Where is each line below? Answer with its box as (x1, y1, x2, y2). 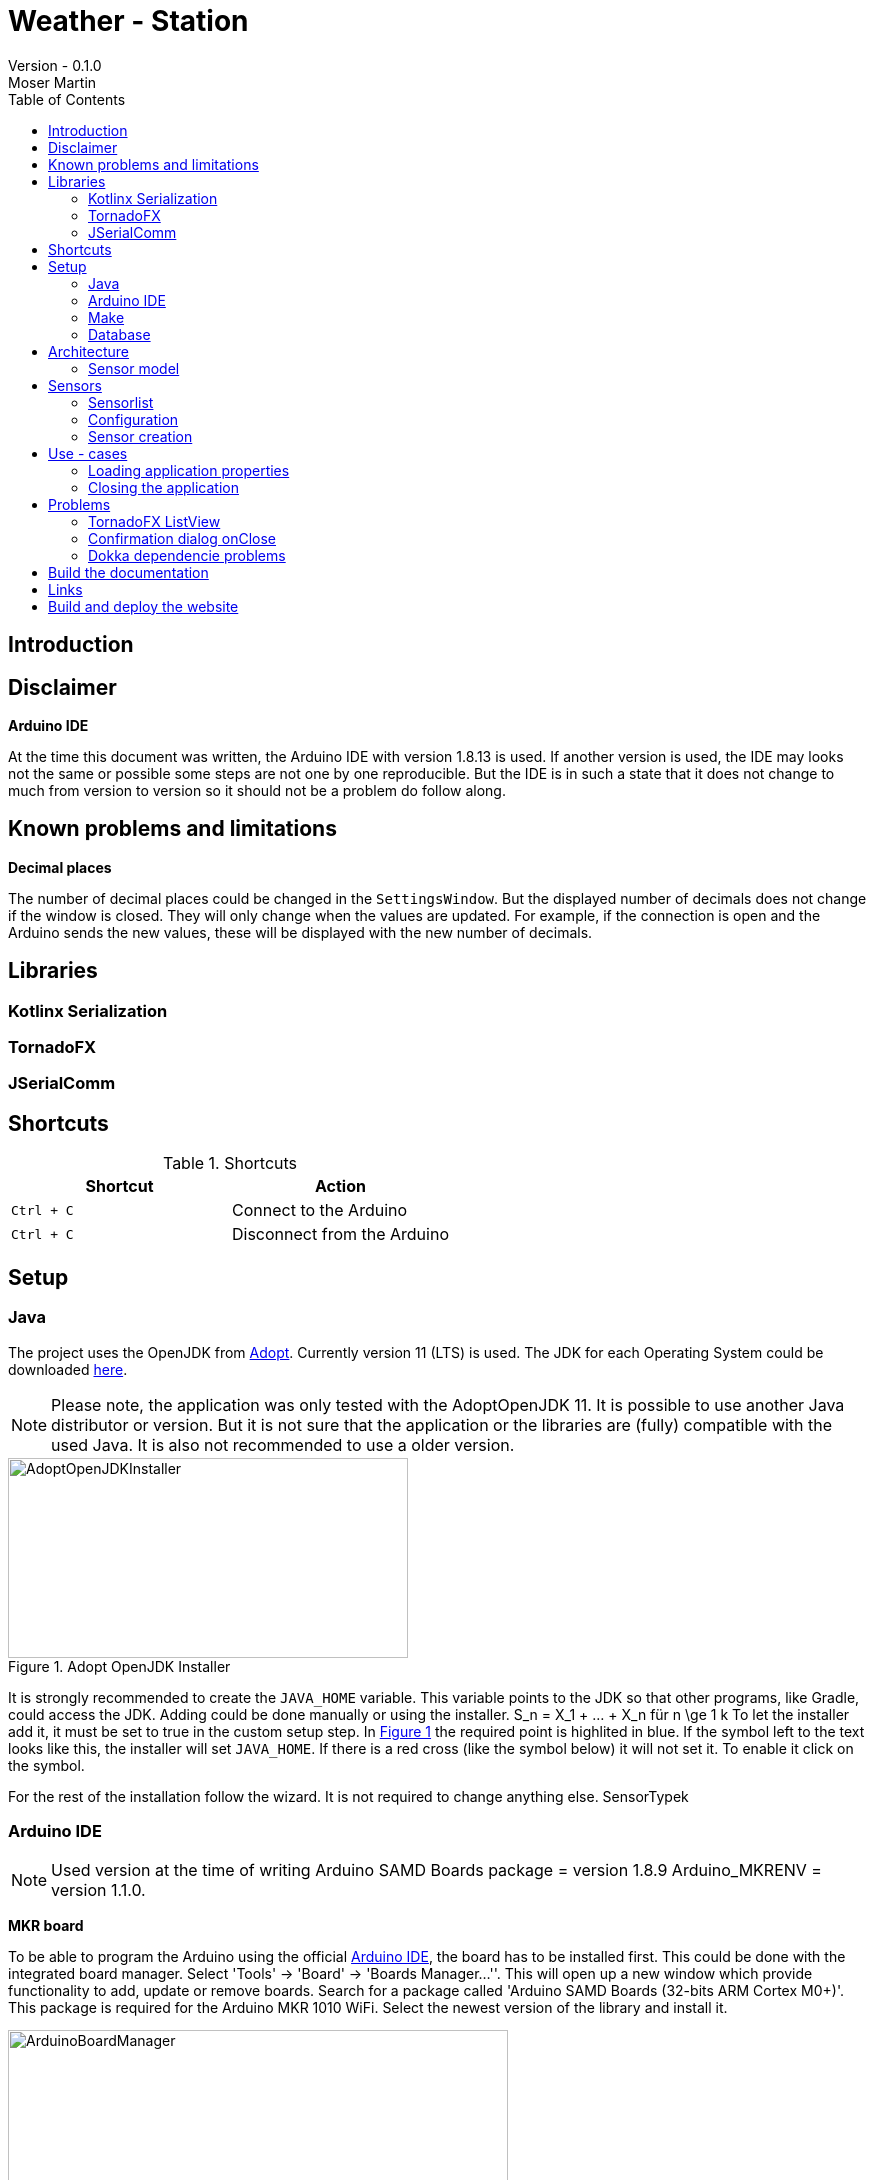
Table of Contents (8, 90, 126, 108)
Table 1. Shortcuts (162, 1153, 298, 1174)
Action (315, 1176, 366, 1197)
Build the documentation (48, 563, 209, 581)
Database (88, 325, 151, 343)
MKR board (8, 1917, 84, 1935)
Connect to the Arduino (232, 1200, 408, 1221)
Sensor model (88, 359, 180, 377)
